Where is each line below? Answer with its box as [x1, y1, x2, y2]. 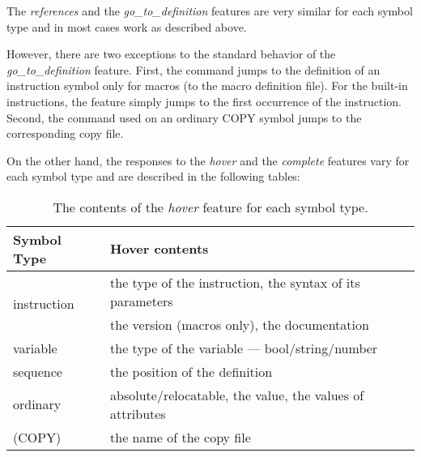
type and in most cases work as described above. [6, 18, 247, 35]
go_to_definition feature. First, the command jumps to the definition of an [6, 61, 381, 78]
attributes [110, 404, 166, 423]
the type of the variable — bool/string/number [110, 338, 378, 357]
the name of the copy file [110, 427, 251, 446]
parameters [110, 291, 173, 310]
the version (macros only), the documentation [110, 314, 369, 334]
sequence [13, 361, 62, 381]
